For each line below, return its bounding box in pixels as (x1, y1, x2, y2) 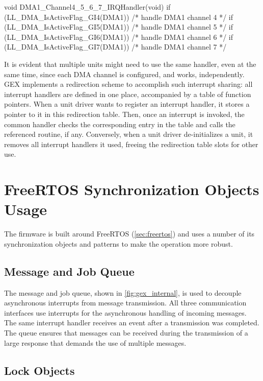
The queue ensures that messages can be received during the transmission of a (4, 327, 248, 338)
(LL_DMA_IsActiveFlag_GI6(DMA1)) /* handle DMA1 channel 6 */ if (4, 31, 233, 42)
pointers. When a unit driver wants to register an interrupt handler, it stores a (4, 99, 250, 109)
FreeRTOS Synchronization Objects (4, 179, 259, 200)
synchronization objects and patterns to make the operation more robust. (4, 238, 233, 249)
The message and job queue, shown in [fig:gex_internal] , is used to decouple (4, 287, 242, 298)
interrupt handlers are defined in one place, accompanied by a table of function (4, 88, 251, 99)
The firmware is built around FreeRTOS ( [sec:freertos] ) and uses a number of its (4, 228, 255, 239)
